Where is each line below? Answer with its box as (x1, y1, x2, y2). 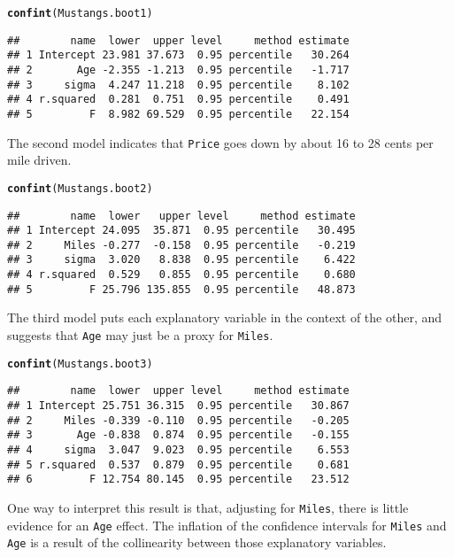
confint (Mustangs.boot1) (7, 7, 153, 19)
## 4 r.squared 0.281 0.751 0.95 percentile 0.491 (7, 93, 350, 106)
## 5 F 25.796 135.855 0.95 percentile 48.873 (7, 282, 356, 296)
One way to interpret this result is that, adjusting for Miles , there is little (7, 498, 409, 516)
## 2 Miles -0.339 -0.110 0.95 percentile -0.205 (7, 414, 350, 427)
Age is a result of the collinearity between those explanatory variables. (7, 533, 387, 552)
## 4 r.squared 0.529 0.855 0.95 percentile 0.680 (7, 268, 356, 282)
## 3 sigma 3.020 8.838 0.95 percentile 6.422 (7, 253, 356, 267)
